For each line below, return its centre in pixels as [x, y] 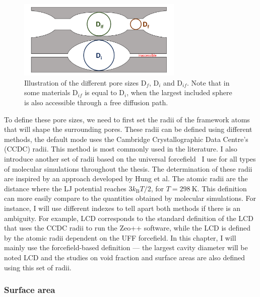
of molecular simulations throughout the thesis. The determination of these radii [128, 168]
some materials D [51, 92]
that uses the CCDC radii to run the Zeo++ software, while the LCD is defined [127, 228]
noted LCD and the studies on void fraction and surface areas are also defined [125, 257]
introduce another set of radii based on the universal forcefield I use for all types [130, 159]
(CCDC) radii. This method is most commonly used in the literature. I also [121, 149]
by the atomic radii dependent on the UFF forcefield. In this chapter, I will [120, 237]
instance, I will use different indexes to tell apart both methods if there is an [122, 208]
